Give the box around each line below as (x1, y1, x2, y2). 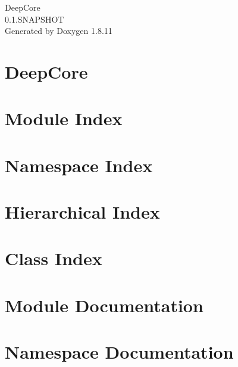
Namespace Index (5, 153, 153, 177)
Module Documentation (5, 293, 203, 317)
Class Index (5, 246, 102, 270)
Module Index (5, 106, 123, 130)
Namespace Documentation (5, 340, 234, 364)
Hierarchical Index (5, 200, 160, 224)
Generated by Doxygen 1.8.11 (5, 24, 112, 37)
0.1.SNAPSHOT (5, 13, 64, 25)
